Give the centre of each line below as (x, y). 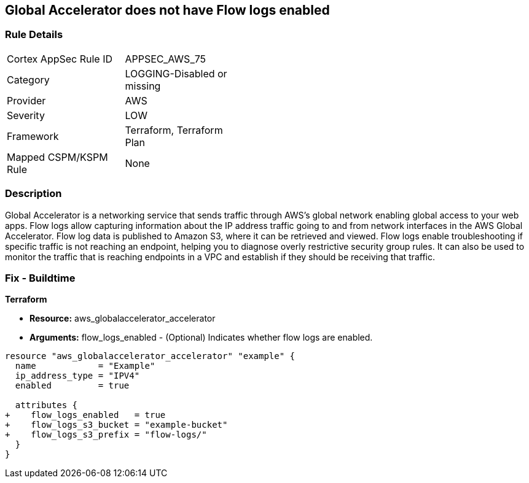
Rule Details (34, 35)
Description (33, 194)
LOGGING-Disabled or (176, 73)
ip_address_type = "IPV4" (77, 376)
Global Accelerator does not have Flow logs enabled (167, 10)
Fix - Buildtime (40, 278)
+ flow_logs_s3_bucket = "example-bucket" (116, 425)
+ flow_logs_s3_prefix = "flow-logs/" (106, 435)
